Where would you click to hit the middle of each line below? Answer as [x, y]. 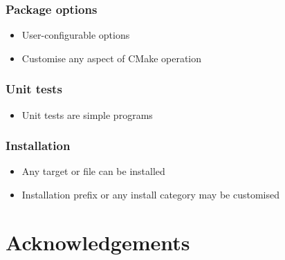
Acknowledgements [98, 242]
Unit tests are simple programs [87, 114]
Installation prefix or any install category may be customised [150, 195]
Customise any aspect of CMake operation [112, 58]
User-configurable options [76, 35]
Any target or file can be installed [93, 171]
